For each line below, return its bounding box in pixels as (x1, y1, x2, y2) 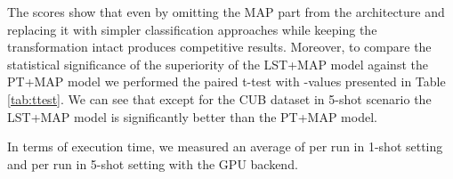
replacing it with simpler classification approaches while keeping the (7, 20, 377, 38)
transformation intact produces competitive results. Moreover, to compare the (7, 37, 432, 56)
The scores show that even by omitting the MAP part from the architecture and (7, 3, 445, 20)
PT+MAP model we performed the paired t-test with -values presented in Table (7, 72, 446, 91)
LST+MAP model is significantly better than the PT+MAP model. (7, 107, 377, 126)
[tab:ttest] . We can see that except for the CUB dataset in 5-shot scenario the (7, 89, 432, 108)
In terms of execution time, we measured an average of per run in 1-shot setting (7, 137, 443, 156)
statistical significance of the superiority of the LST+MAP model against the (7, 54, 428, 73)
